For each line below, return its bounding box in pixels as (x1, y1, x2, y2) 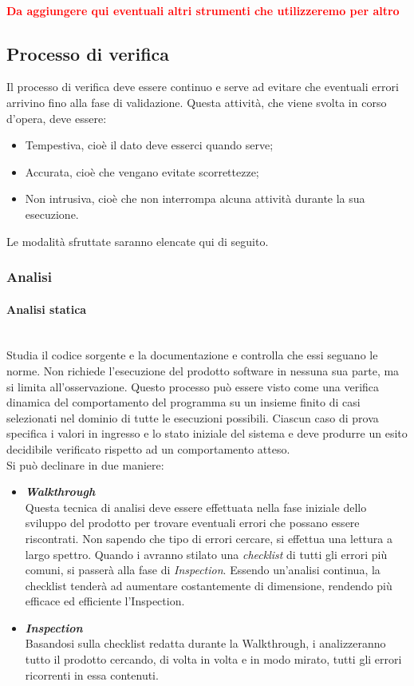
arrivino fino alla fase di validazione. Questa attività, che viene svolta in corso (6, 93, 387, 110)
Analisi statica (6, 300, 87, 317)
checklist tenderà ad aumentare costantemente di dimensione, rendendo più (25, 577, 392, 593)
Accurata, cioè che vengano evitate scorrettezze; (25, 163, 259, 180)
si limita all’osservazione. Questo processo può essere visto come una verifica (6, 378, 380, 395)
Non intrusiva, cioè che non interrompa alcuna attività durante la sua (25, 190, 365, 207)
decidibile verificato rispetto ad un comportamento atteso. (6, 440, 290, 457)
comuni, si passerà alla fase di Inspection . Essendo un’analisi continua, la (25, 561, 380, 578)
